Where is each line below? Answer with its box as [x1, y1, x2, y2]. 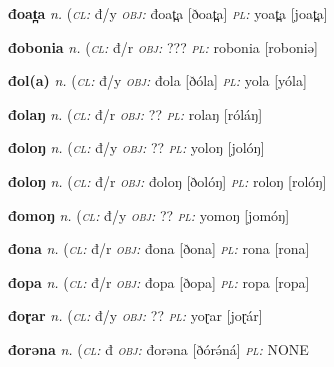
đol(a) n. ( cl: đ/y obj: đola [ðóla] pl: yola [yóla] [8, 70, 307, 91]
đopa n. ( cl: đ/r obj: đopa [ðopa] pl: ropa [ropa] [8, 271, 310, 292]
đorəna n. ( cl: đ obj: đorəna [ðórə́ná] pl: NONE [8, 338, 309, 359]
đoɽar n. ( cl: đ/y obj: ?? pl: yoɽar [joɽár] [8, 305, 263, 326]
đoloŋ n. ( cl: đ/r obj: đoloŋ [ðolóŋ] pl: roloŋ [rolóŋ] [8, 170, 327, 191]
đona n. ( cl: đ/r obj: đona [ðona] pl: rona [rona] [8, 238, 310, 259]
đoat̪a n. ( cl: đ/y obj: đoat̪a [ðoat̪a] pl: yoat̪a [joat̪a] [8, 3, 328, 23]
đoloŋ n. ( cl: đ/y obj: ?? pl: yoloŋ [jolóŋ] [8, 137, 265, 158]
